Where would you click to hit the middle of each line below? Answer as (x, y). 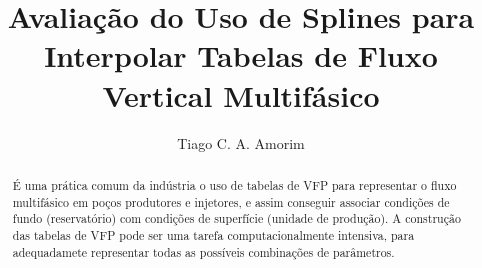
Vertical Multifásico (241, 94)
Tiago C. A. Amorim (241, 142)
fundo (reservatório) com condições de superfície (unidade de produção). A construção (236, 218)
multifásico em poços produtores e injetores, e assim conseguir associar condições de (231, 201)
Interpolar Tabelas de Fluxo (241, 55)
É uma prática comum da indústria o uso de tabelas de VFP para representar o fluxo (234, 184)
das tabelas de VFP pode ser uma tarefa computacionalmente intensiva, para (213, 234)
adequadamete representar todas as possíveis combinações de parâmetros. (203, 251)
